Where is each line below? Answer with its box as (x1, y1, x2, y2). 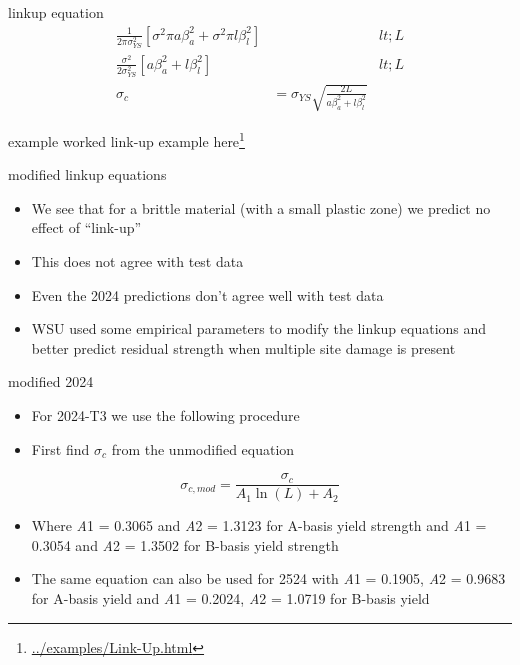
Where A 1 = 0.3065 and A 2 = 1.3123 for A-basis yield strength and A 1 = (31, 515, 487, 536)
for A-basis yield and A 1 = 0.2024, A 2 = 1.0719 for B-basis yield (31, 588, 430, 609)
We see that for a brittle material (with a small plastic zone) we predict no (31, 197, 491, 218)
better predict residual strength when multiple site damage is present (31, 337, 456, 358)
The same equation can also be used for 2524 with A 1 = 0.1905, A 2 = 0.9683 (31, 568, 506, 589)
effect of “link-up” (31, 217, 142, 238)
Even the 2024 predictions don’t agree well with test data (31, 284, 384, 305)
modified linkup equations (8, 164, 167, 185)
